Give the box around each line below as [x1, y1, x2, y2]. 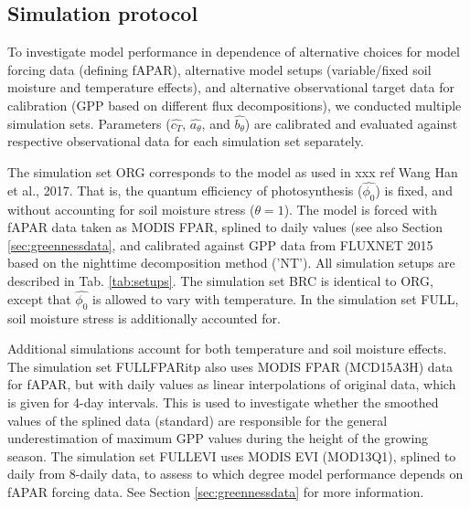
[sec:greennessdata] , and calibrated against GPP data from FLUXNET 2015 [7, 235, 433, 254]
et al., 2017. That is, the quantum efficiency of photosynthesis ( [7, 180, 363, 199]
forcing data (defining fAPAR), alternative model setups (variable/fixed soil [7, 59, 432, 79]
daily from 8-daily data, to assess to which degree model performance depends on [7, 464, 464, 483]
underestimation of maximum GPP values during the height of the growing [7, 429, 429, 448]
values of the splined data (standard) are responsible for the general [7, 410, 388, 429]
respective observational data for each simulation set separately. [7, 132, 364, 151]
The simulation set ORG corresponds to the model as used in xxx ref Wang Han [7, 162, 458, 181]
